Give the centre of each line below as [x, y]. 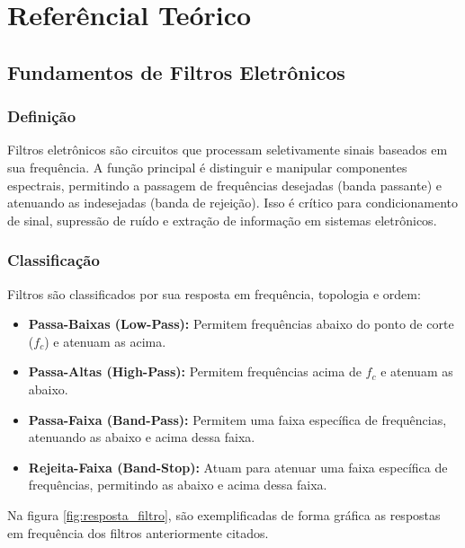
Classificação [54, 260]
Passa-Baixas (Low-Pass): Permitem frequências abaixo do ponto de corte [241, 324]
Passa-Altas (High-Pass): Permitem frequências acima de [195, 371]
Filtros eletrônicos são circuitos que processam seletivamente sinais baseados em [228, 150]
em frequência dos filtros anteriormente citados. [138, 532]
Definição [42, 116]
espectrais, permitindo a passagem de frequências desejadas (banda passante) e [224, 185]
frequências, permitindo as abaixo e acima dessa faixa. [178, 485]
